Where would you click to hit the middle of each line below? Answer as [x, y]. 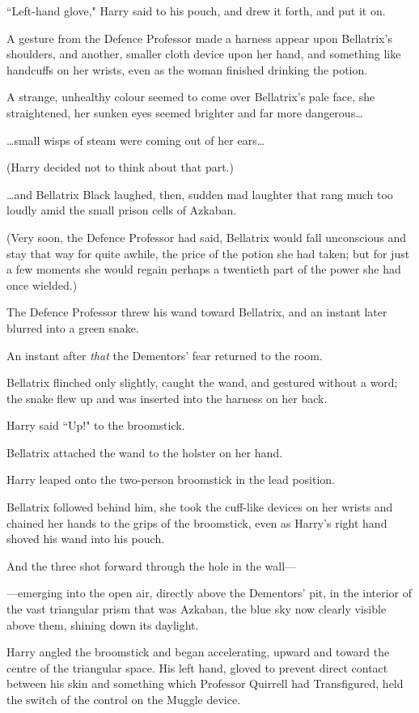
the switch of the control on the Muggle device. [124, 699]
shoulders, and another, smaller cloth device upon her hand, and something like [204, 54]
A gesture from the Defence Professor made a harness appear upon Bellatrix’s [199, 38]
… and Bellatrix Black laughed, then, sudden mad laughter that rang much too [200, 194]
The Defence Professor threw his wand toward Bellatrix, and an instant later [197, 312]
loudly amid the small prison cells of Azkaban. [122, 210]
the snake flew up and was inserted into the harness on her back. [167, 398]
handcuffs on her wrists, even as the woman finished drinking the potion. [187, 69]
